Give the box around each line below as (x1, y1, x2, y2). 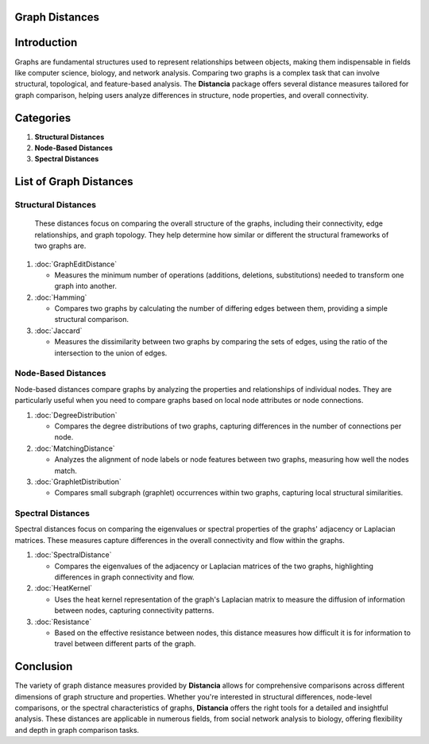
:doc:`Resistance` (34, 617, 92, 626)
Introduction (14, 36, 78, 49)
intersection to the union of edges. (54, 348, 168, 358)
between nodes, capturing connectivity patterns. (54, 606, 214, 615)
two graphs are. (34, 241, 87, 250)
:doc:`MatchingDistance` (34, 444, 115, 453)
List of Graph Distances (14, 175, 134, 188)
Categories (14, 111, 71, 125)
